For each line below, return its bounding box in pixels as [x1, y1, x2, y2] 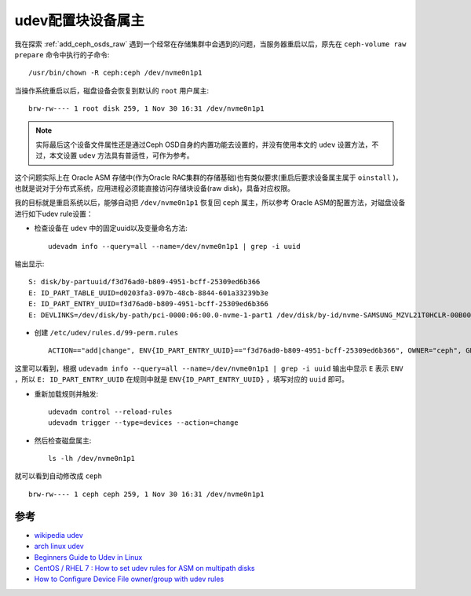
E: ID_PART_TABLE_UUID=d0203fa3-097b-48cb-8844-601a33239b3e [28, 288, 268, 298]
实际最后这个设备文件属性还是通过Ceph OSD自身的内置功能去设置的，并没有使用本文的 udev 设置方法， [35, 140, 372, 149]
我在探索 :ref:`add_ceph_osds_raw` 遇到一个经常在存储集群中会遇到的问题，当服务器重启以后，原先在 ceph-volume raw [14, 39, 407, 49]
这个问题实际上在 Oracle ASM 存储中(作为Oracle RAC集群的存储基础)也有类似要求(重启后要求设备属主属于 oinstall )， [14, 173, 403, 182]
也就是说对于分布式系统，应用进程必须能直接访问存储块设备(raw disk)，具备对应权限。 [14, 184, 294, 193]
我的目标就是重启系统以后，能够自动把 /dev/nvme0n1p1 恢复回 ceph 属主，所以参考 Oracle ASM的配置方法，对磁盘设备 [14, 198, 406, 207]
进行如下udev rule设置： [14, 209, 93, 218]
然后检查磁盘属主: [34, 436, 92, 445]
